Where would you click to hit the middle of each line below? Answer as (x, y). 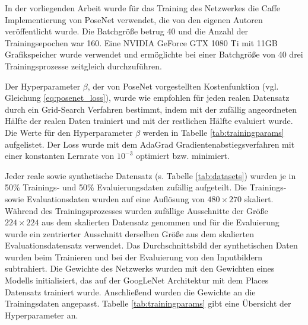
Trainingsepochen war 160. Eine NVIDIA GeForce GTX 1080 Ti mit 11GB (141, 42)
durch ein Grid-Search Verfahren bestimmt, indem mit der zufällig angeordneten (151, 109)
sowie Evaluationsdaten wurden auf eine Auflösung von (105, 198)
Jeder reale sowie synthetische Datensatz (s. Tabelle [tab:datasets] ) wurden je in (150, 175)
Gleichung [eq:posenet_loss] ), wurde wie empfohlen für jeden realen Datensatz (147, 98)
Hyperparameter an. (42, 315)
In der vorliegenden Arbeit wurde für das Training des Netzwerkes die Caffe (143, 8)
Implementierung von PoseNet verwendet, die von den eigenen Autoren (134, 19)
